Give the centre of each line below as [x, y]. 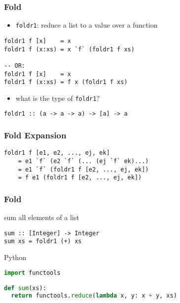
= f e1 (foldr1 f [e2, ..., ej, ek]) [80, 178]
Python [15, 257]
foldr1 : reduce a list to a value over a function [87, 25]
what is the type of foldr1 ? [57, 98]
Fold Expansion [35, 135]
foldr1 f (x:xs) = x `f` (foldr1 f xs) [69, 49]
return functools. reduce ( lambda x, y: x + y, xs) [94, 296]
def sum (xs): [25, 288]
